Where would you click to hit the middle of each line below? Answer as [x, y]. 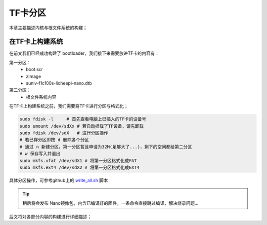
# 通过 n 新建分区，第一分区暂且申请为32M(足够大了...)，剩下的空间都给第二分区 [106, 147]
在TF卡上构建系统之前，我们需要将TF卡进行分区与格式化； [69, 106]
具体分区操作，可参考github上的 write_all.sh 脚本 [59, 180]
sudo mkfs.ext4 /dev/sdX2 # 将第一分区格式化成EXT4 [79, 167]
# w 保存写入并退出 [40, 154]
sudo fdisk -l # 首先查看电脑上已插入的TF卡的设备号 [83, 119]
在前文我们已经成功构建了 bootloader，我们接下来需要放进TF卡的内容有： [84, 53]
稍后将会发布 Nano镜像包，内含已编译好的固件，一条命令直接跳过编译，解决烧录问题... [111, 203]
